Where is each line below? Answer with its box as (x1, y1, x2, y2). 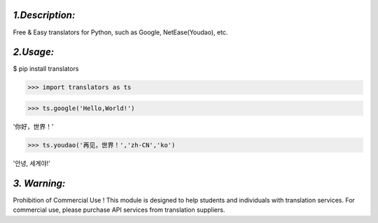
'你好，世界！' (13, 122, 54, 130)
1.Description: (13, 9, 76, 21)
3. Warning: (13, 177, 66, 189)
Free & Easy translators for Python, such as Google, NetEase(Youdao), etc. (13, 28, 228, 36)
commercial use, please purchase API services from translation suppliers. (13, 205, 225, 214)
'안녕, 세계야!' (13, 158, 50, 168)
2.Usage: (13, 46, 55, 58)
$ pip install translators (13, 65, 79, 73)
